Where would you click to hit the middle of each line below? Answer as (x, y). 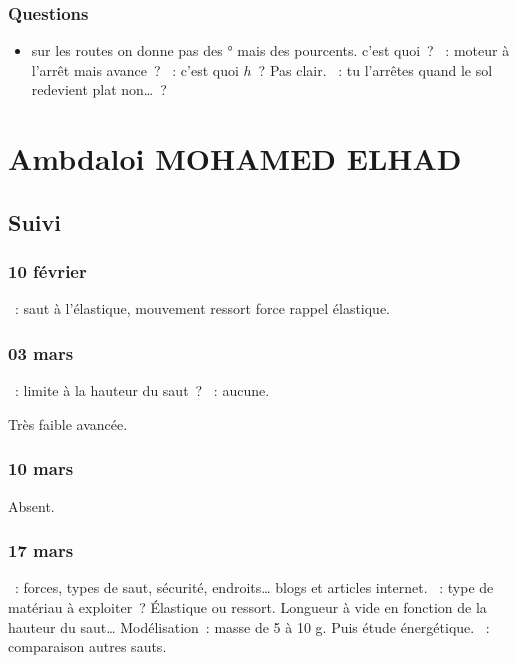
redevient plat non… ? (99, 89)
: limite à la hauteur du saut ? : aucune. (142, 390)
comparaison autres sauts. (87, 646)
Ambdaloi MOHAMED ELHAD (235, 158)
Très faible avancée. (68, 423)
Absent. (31, 505)
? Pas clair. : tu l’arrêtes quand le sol (375, 69)
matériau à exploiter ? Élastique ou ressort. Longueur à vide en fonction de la (247, 607)
